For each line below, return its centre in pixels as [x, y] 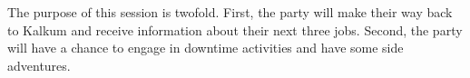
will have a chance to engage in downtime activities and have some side [206, 48]
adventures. [39, 65]
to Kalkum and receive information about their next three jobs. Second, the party [235, 29]
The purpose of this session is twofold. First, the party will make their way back [230, 12]
